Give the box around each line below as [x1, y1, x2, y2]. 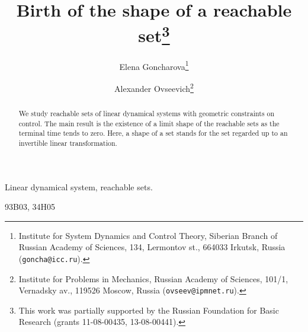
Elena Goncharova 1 [119, 58, 189, 72]
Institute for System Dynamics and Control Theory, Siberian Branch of [18, 229, 278, 241]
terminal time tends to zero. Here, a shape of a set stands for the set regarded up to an [18, 128, 288, 138]
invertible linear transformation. [18, 138, 117, 148]
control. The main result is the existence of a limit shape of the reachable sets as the [18, 118, 280, 128]
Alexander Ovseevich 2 [114, 80, 194, 94]
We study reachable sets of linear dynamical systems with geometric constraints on [18, 108, 275, 118]
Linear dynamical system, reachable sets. [5, 180, 153, 193]
